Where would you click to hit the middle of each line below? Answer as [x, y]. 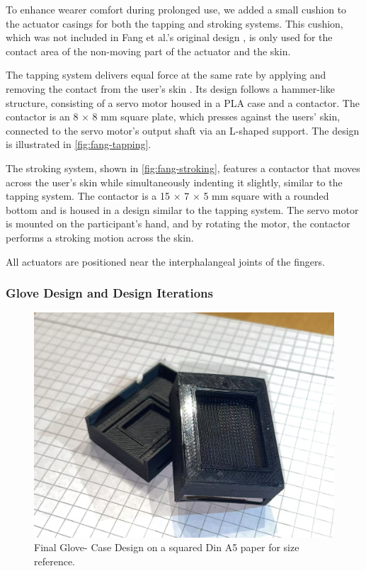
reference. [55, 561]
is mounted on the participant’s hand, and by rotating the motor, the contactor [178, 224]
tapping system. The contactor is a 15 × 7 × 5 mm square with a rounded [167, 196]
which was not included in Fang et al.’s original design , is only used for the [169, 37]
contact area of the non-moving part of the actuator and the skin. [148, 51]
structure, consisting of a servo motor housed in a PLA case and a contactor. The [183, 102]
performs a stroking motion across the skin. [100, 237]
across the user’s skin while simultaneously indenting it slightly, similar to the [174, 182]
